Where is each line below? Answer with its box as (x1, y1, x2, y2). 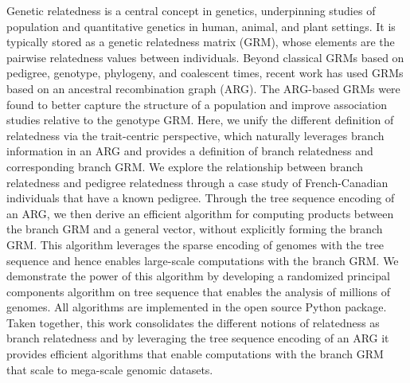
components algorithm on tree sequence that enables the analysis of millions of (6, 283, 390, 299)
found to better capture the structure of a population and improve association (6, 96, 388, 112)
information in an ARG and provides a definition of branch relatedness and (6, 143, 373, 159)
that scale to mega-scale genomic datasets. (6, 361, 213, 377)
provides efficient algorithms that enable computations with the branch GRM (6, 346, 384, 362)
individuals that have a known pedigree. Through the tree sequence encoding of (6, 190, 395, 206)
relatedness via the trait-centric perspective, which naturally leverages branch (6, 127, 385, 143)
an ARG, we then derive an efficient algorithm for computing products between (6, 205, 394, 221)
